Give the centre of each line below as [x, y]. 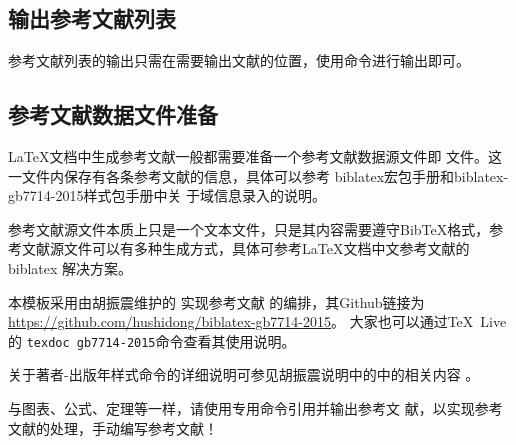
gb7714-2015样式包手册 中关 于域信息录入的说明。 [167, 195]
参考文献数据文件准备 [113, 114]
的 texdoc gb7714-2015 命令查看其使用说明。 [152, 340]
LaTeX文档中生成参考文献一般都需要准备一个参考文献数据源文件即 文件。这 [255, 156]
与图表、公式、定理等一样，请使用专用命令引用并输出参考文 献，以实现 [241, 408]
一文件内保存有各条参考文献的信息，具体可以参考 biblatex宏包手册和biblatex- [258, 175]
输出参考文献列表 [92, 18]
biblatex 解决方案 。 [70, 267]
